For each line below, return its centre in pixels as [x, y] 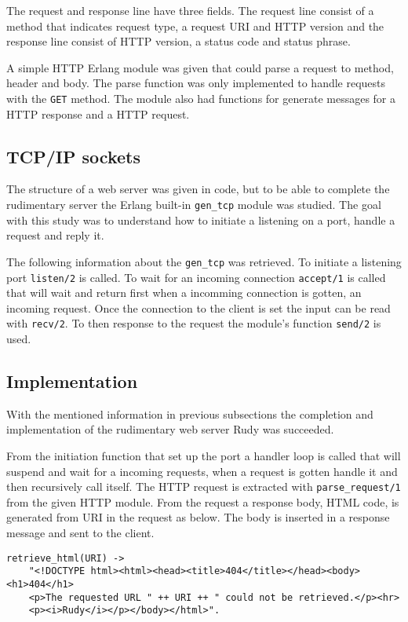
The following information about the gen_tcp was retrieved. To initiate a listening [204, 261]
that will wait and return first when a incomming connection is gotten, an [184, 293]
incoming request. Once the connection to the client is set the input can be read [199, 307]
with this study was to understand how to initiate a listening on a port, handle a [201, 220]
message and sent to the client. [80, 533]
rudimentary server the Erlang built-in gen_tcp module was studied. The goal [194, 205]
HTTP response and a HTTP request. [98, 113]
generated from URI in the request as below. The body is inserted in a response [198, 517]
